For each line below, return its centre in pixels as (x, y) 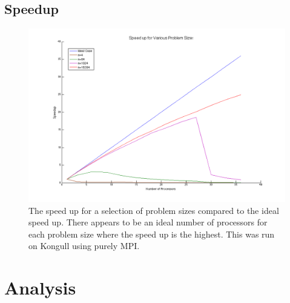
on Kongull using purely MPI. (84, 246)
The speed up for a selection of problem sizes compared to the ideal (154, 210)
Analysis (40, 288)
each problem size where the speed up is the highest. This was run (152, 234)
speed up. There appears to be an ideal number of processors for (148, 222)
